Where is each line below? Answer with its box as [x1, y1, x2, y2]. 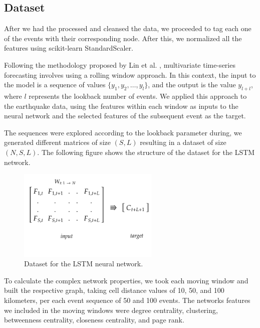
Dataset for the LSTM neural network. [24, 258, 143, 269]
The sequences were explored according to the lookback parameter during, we [4, 127, 242, 137]
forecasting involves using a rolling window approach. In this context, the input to [4, 69, 256, 80]
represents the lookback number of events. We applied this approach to [29, 90, 247, 101]
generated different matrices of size [4, 137, 111, 147]
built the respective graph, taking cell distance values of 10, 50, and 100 [4, 285, 224, 295]
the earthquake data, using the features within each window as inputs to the [4, 100, 238, 111]
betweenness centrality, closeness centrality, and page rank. [4, 314, 184, 325]
